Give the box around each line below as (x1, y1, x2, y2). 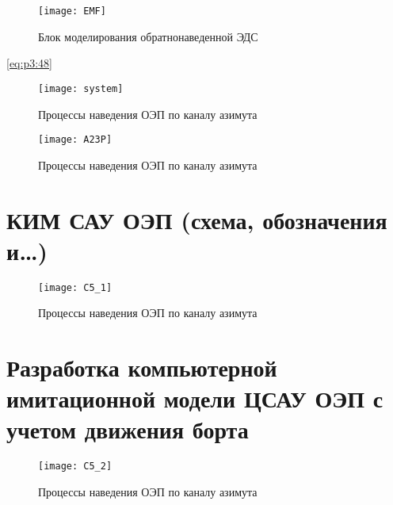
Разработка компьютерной (6, 351, 277, 384)
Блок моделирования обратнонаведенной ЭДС (38, 28, 258, 44)
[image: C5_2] (38, 461, 113, 472)
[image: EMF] (38, 6, 106, 17)
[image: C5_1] (38, 281, 113, 293)
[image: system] (38, 82, 124, 94)
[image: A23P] (38, 134, 113, 146)
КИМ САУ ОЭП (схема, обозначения (6, 203, 387, 235)
